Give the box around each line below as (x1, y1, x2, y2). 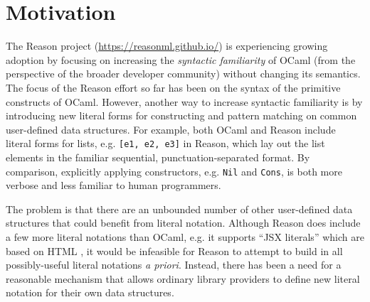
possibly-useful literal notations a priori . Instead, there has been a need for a (6, 257, 342, 272)
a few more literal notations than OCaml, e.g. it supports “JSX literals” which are (6, 229, 364, 244)
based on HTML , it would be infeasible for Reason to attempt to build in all (6, 243, 343, 258)
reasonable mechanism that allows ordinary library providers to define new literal (6, 271, 360, 286)
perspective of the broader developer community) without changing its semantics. (6, 66, 361, 81)
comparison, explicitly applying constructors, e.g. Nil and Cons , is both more (6, 163, 342, 178)
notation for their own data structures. (6, 285, 174, 300)
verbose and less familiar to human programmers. (6, 178, 221, 193)
